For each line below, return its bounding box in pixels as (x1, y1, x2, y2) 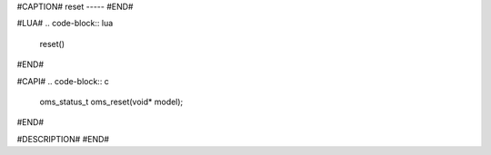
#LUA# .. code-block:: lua (16, 18, 114, 29)
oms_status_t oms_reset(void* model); (39, 96, 184, 107)
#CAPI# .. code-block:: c (16, 75, 109, 86)
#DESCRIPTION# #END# (16, 133, 109, 144)
